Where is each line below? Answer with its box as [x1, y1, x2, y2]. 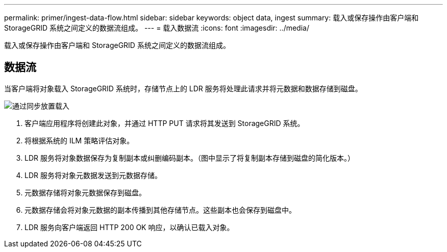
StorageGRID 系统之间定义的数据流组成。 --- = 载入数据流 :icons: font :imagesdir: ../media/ [4, 23, 309, 32]
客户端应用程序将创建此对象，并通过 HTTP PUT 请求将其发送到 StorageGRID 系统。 [24, 118, 305, 128]
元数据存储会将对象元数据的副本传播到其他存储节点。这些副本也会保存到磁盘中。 [24, 205, 296, 214]
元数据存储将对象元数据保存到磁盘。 [24, 188, 146, 197]
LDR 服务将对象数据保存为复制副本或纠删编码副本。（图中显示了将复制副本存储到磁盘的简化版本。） [24, 153, 355, 162]
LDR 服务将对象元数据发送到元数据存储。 [24, 170, 162, 180]
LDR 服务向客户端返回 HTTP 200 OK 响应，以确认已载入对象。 [24, 222, 234, 232]
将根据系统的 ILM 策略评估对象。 [24, 136, 134, 145]
